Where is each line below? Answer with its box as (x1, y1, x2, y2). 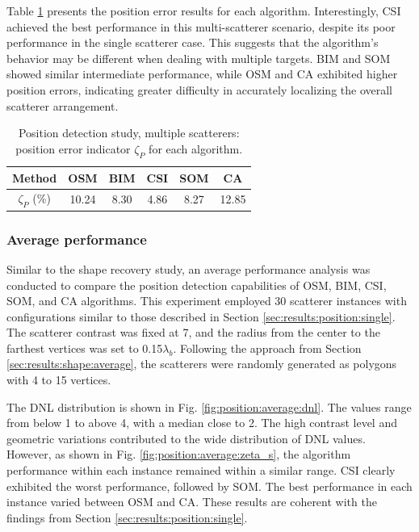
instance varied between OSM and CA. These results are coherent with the (6, 493, 377, 510)
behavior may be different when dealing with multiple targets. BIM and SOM (6, 49, 391, 66)
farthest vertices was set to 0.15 (6, 339, 163, 356)
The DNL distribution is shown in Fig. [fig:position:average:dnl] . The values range (6, 398, 412, 415)
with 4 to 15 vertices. (6, 371, 111, 388)
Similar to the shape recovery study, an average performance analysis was (6, 260, 371, 277)
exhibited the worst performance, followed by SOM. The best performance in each (6, 477, 413, 494)
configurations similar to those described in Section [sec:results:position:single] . (6, 308, 396, 325)
